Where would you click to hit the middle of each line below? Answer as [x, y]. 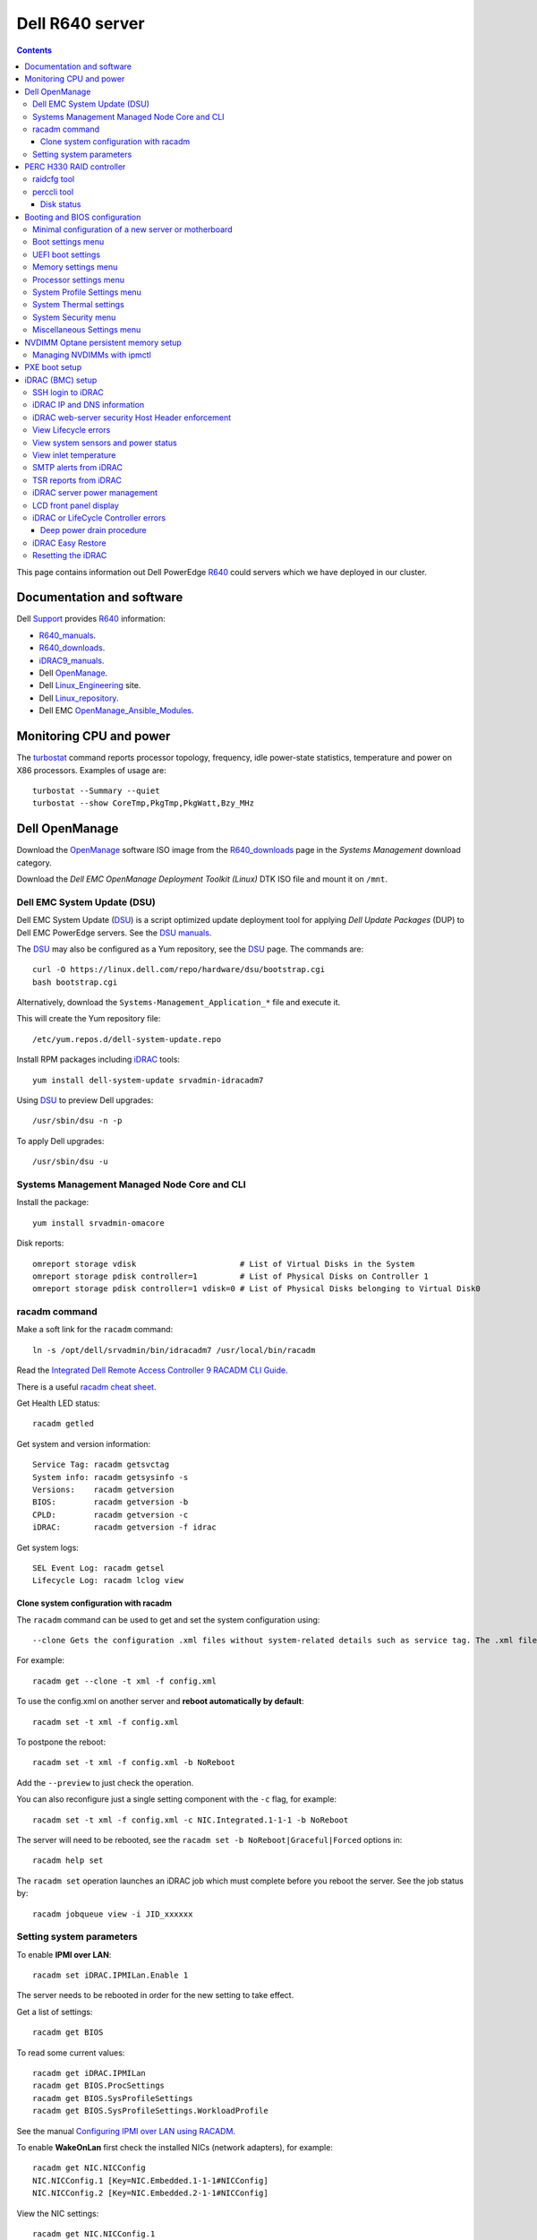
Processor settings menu [79, 280]
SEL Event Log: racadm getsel [99, 1568]
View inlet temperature [74, 455]
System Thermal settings [78, 305]
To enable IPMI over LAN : [64, 1954]
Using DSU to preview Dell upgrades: [85, 1100]
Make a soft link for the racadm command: [95, 1330]
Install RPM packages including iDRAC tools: [98, 1060]
